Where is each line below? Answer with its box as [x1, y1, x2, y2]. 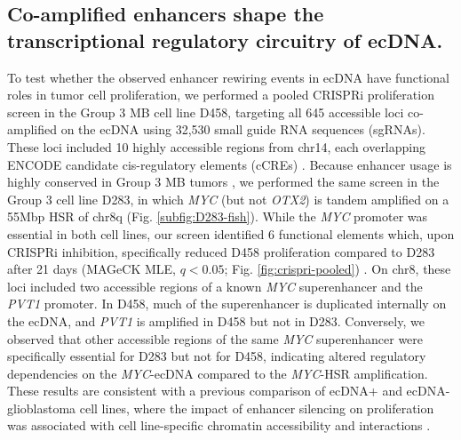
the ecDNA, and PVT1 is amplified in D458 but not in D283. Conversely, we [7, 311, 425, 330]
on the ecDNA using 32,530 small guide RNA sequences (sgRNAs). [60, 120, 425, 139]
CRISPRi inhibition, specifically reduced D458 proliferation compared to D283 [7, 242, 435, 260]
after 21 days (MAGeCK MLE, [7, 260, 176, 278]
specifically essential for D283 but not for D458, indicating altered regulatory [7, 347, 426, 365]
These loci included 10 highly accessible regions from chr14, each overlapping [7, 137, 426, 156]
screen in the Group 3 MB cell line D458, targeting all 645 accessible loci [7, 102, 404, 121]
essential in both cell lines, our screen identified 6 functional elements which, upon [7, 224, 455, 243]
